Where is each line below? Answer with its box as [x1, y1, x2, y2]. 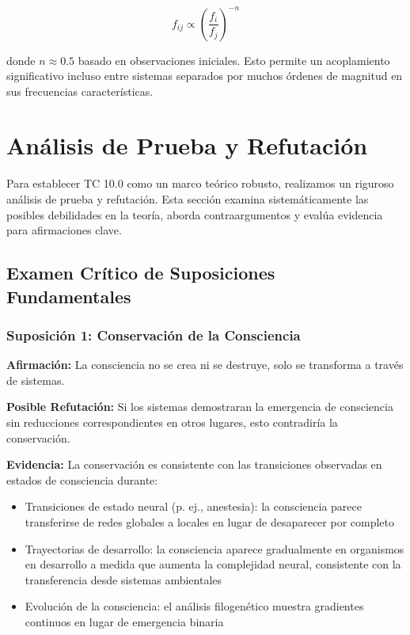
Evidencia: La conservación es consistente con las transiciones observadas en [6, 456, 382, 473]
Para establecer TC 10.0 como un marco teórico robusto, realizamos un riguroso [6, 175, 394, 192]
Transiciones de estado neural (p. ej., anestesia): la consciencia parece [25, 498, 363, 515]
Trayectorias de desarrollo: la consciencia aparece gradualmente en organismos [25, 540, 404, 557]
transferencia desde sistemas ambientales [25, 571, 222, 587]
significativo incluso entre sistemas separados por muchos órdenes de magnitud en [6, 67, 403, 84]
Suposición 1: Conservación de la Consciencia [6, 325, 301, 344]
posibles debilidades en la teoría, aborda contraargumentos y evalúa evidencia [6, 206, 383, 222]
